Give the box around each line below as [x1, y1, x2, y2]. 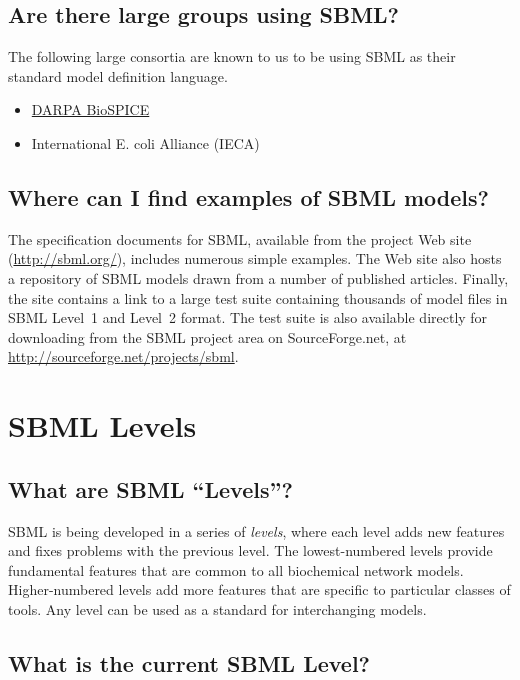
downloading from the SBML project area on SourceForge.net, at [8, 326, 407, 347]
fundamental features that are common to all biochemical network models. [8, 559, 464, 580]
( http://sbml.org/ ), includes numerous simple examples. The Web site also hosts [8, 248, 502, 269]
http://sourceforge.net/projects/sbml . [8, 346, 239, 367]
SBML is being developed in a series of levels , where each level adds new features [8, 520, 505, 541]
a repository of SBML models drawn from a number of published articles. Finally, [8, 267, 509, 288]
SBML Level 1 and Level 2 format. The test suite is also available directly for [8, 307, 488, 328]
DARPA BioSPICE [31, 99, 150, 120]
